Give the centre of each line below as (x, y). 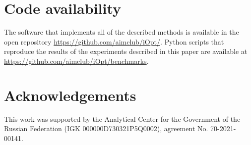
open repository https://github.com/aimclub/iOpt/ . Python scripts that (114, 41)
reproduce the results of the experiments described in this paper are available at (126, 51)
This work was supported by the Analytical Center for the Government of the (122, 119)
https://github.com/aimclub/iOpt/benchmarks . (76, 61)
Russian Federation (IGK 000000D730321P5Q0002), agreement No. (106, 128)
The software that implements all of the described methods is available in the (122, 32)
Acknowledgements (70, 95)
